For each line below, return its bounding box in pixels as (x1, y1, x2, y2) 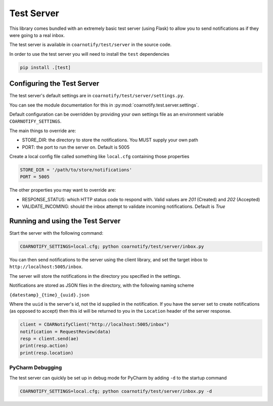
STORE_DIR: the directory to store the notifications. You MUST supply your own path (22, 137, 198, 143)
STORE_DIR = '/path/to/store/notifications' (20, 167, 132, 172)
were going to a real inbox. (9, 32, 65, 38)
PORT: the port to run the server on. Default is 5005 (22, 144, 130, 150)
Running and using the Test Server (9, 216, 121, 225)
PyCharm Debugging (9, 364, 62, 371)
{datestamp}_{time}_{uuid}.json (9, 292, 89, 298)
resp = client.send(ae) (20, 336, 79, 342)
